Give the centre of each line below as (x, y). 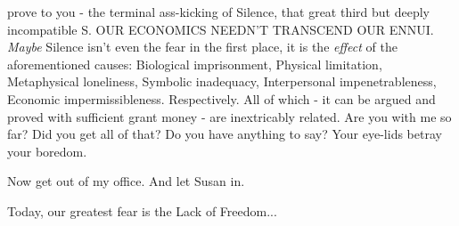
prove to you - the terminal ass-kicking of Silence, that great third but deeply (218, 12)
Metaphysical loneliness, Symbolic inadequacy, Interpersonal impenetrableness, (222, 81)
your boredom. (47, 151)
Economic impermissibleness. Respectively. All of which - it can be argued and (221, 98)
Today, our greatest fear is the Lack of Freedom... (142, 210)
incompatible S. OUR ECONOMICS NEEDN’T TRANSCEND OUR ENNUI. (221, 29)
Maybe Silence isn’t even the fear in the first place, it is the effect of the (202, 47)
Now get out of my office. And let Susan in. (126, 181)
